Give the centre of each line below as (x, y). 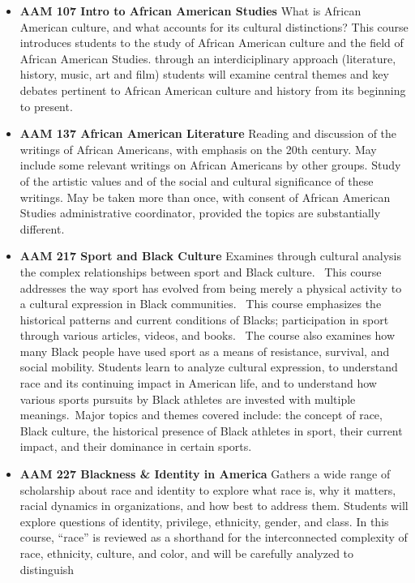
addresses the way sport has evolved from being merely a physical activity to (211, 287)
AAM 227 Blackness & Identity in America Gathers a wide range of (205, 474)
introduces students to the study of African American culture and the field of (212, 43)
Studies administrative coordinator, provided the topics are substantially (200, 213)
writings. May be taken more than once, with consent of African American (205, 197)
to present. (46, 106)
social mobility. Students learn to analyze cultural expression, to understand (209, 367)
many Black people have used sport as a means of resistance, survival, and (205, 351)
